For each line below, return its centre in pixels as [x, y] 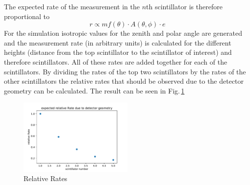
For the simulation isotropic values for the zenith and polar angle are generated [123, 33]
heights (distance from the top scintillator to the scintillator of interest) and [118, 52]
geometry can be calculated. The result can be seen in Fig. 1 [94, 90]
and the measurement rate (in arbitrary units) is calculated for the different [118, 42]
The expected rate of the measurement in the [72, 6]
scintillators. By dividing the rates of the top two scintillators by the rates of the [125, 71]
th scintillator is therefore [184, 6]
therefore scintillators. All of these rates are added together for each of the [116, 61]
